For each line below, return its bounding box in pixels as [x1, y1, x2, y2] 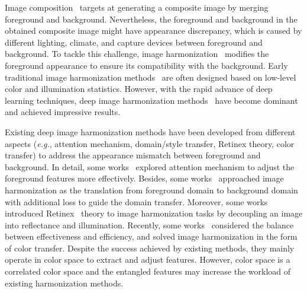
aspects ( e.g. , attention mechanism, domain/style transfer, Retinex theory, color [5, 137, 295, 149]
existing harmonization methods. [5, 276, 124, 289]
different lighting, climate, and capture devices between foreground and [5, 36, 263, 48]
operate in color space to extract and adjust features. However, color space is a [5, 253, 290, 266]
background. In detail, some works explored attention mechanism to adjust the [5, 160, 295, 173]
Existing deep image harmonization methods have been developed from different [5, 125, 296, 138]
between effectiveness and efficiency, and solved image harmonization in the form [5, 230, 298, 243]
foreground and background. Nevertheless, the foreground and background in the [5, 12, 298, 25]
